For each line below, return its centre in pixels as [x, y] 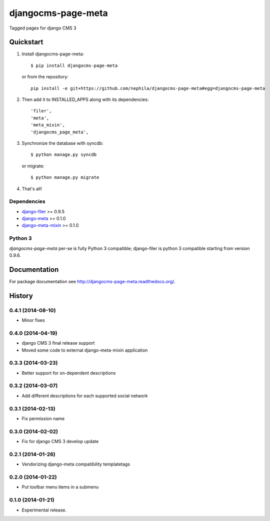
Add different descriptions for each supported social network [85, 396]
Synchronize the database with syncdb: [62, 143]
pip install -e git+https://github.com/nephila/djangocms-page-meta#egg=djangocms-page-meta [148, 88]
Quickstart [26, 42]
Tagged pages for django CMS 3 [43, 28]
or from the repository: [45, 77]
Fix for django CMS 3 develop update [60, 442]
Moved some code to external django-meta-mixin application [85, 350]
